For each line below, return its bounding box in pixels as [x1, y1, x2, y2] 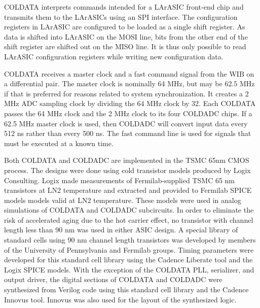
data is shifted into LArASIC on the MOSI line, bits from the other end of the [4, 31, 248, 42]
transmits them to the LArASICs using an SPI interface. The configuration [4, 11, 238, 22]
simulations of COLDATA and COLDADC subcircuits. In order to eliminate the [4, 204, 254, 215]
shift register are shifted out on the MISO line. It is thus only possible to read [4, 41, 246, 52]
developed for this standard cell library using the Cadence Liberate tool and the [4, 254, 253, 265]
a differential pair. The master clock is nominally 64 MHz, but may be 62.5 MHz [4, 78, 255, 89]
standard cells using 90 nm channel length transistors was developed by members [4, 234, 256, 245]
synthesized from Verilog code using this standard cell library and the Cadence [4, 284, 249, 295]
